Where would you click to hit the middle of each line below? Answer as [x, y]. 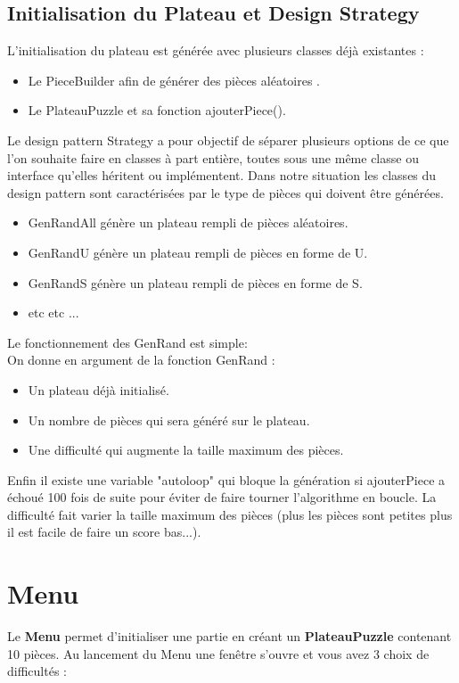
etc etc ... [53, 313]
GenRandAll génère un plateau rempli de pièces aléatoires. [188, 222]
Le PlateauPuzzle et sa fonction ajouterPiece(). [157, 110]
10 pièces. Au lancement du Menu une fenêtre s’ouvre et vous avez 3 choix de [218, 653]
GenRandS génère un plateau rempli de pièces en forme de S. [195, 282]
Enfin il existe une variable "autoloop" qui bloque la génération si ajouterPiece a [226, 479]
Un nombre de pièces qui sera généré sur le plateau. [169, 420]
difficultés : [37, 671]
